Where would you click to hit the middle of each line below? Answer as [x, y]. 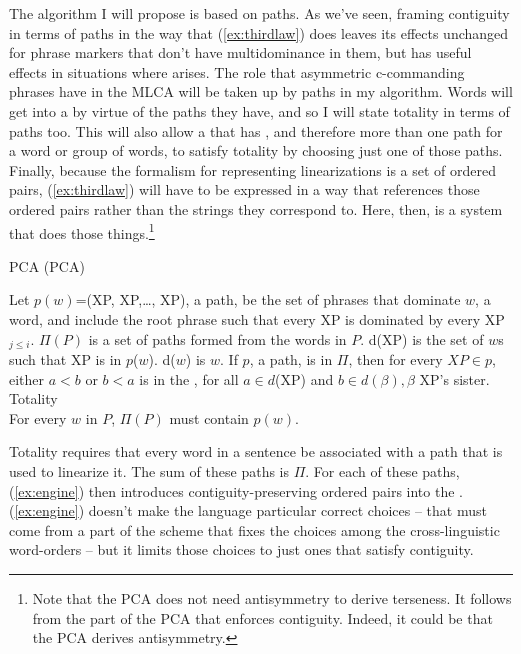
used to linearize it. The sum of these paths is [149, 470]
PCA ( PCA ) [47, 265]
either [27, 378]
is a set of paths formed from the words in [217, 338]
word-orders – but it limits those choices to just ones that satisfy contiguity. [241, 549]
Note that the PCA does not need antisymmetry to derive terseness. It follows [272, 597]
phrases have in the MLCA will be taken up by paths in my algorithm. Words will [261, 91]
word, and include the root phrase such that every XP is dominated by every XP [257, 318]
